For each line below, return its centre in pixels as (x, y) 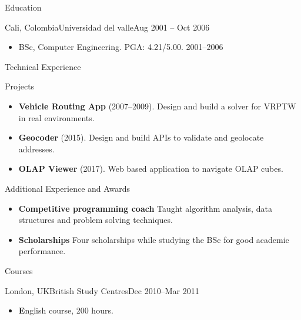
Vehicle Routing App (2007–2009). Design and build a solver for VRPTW (157, 106)
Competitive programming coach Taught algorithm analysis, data (145, 208)
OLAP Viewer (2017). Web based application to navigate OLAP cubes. (151, 169)
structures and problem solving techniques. (96, 220)
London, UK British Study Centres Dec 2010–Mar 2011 (102, 290)
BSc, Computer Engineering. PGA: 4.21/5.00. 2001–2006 (121, 47)
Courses (19, 270)
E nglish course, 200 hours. (66, 310)
